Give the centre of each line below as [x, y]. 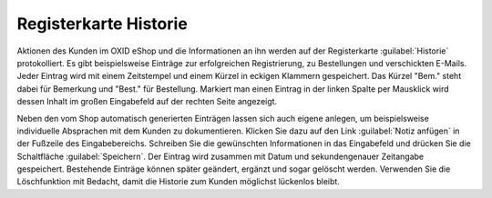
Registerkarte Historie [102, 24]
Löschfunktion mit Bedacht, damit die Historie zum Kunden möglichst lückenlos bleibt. [179, 182]
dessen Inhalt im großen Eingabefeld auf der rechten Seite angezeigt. [147, 102]
